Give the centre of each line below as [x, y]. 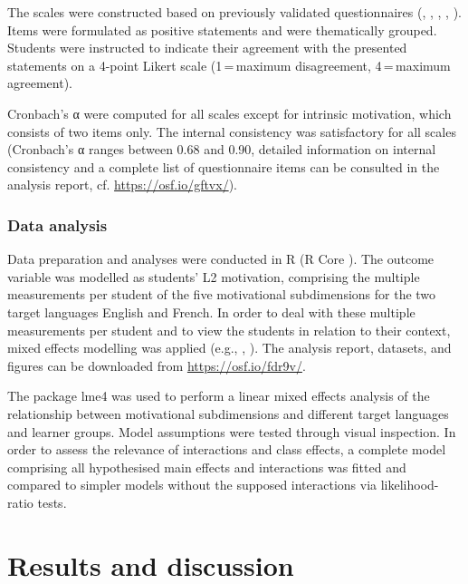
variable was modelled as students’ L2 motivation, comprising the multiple [214, 276]
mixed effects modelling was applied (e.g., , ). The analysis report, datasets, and [229, 348]
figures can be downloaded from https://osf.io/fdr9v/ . [157, 365]
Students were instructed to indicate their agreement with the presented [207, 48]
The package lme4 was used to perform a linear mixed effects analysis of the [219, 396]
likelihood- [410, 485]
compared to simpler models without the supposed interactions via [192, 485]
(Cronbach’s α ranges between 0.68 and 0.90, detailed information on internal [222, 149]
